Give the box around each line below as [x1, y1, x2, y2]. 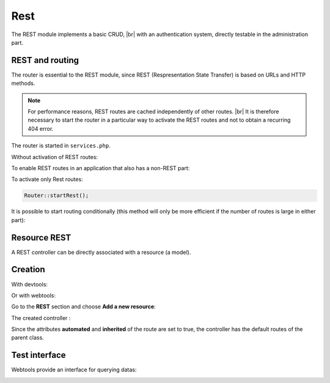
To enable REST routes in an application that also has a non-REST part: [11, 164, 190, 171]
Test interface [11, 350, 67, 360]
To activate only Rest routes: [11, 176, 83, 183]
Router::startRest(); [24, 192, 89, 199]
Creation [11, 264, 45, 275]
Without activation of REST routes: [11, 153, 98, 160]
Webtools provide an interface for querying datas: [11, 366, 137, 373]
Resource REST [11, 232, 71, 243]
